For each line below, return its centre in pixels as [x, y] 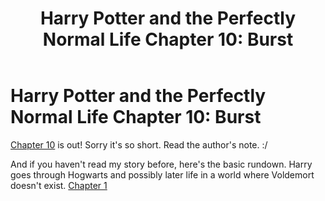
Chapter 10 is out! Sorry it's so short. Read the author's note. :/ [139, 144]
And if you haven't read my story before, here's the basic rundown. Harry [161, 164]
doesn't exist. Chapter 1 [59, 185]
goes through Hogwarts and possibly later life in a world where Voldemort [162, 174]
